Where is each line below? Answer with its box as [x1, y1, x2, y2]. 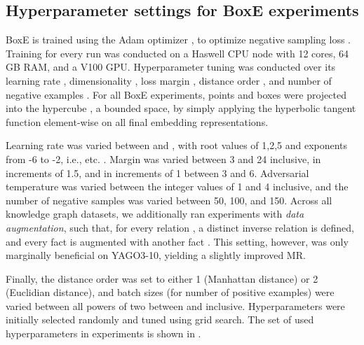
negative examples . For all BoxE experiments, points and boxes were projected [6, 87, 346, 101]
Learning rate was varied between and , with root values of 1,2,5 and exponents [6, 138, 348, 153]
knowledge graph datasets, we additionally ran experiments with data [6, 206, 304, 221]
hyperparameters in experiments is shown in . [6, 326, 201, 341]
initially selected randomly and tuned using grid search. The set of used [6, 312, 314, 327]
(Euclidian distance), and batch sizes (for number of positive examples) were [6, 285, 335, 300]
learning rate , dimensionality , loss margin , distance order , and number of [6, 73, 332, 87]
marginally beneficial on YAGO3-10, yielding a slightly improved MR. [6, 248, 306, 262]
